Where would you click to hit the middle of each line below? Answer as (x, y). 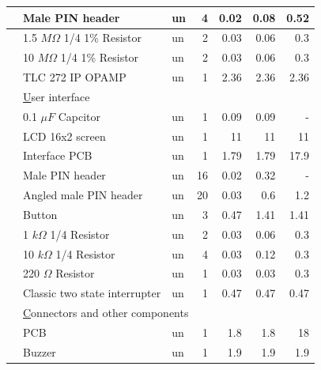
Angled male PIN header (83, 195)
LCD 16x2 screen (64, 136)
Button (40, 214)
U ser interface (57, 96)
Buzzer (40, 351)
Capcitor (79, 116)
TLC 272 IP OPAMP (75, 77)
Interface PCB (58, 155)
